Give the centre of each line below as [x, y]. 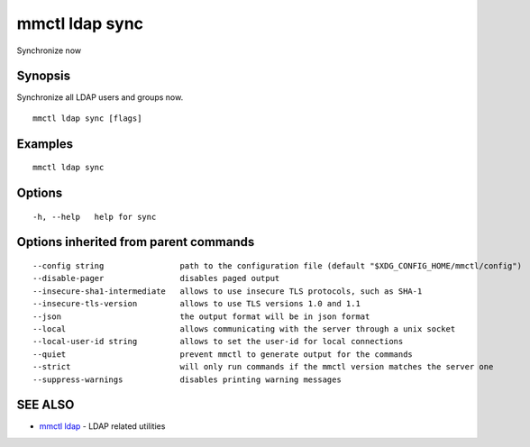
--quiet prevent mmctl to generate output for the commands [223, 354]
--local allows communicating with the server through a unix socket [244, 329]
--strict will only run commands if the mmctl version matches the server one [263, 367]
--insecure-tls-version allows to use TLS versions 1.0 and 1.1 [196, 304]
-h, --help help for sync [95, 217]
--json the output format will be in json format [201, 316]
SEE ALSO [46, 405]
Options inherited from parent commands [136, 242]
